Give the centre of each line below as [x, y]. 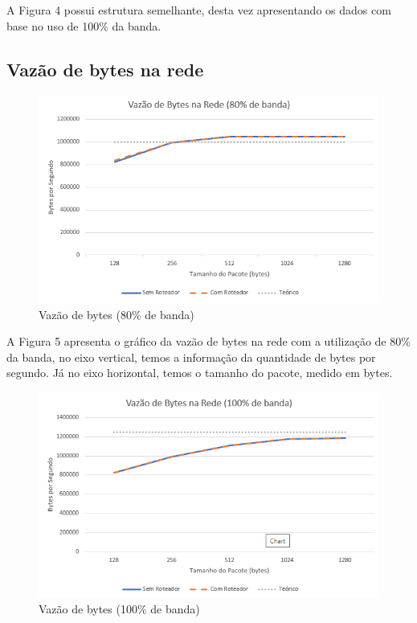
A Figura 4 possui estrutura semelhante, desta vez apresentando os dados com [199, 10]
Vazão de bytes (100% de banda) [119, 608]
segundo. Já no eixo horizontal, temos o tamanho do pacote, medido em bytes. [200, 373]
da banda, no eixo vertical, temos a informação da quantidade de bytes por [191, 357]
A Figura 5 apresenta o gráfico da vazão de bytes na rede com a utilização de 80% [208, 341]
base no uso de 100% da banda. [84, 25]
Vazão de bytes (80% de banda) [117, 314]
